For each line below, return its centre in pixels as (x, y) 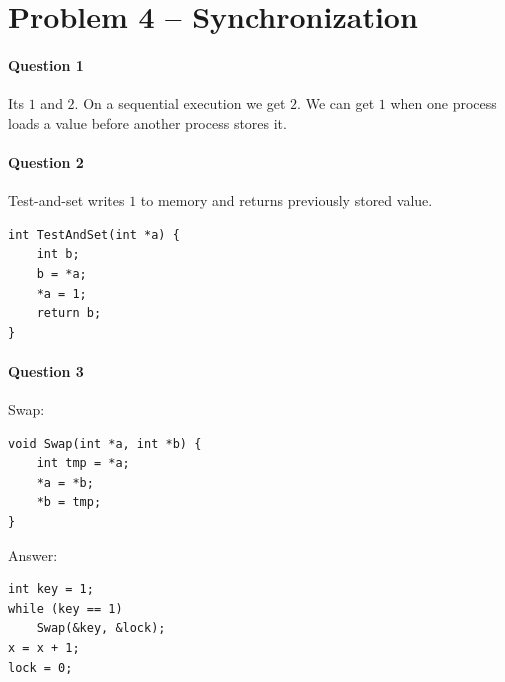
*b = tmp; (69, 502)
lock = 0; (40, 667)
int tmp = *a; (83, 463)
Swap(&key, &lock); (101, 628)
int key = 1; (51, 589)
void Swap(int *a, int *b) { (105, 443)
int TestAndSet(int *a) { (94, 234)
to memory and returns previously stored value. (286, 200)
